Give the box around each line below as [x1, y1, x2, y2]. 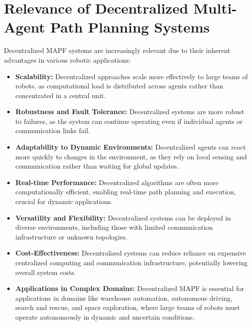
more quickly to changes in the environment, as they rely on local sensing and [15, 151, 247, 161]
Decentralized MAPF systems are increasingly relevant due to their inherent [4, 45, 231, 55]
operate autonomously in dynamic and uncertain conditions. [15, 311, 195, 322]
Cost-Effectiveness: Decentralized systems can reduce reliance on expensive [15, 248, 246, 258]
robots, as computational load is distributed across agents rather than [15, 81, 223, 91]
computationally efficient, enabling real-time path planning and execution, [15, 187, 236, 197]
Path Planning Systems [50, 17, 210, 37]
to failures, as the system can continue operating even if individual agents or [15, 116, 243, 126]
